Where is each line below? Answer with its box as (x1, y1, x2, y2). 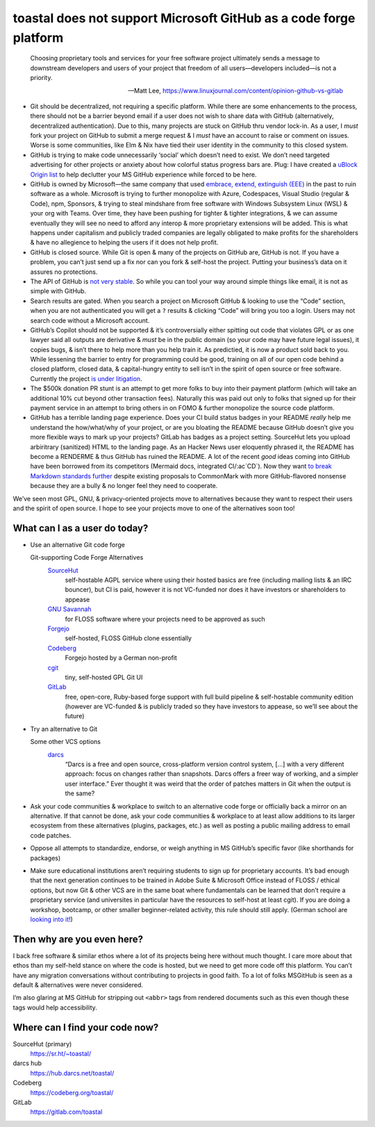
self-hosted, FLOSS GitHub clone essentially (65, 634, 192, 642)
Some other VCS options (30, 738, 101, 746)
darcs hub (12, 1059, 42, 1067)
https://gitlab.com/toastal (30, 1108, 103, 1116)
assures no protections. (30, 268, 98, 276)
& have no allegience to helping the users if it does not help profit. (30, 238, 219, 247)
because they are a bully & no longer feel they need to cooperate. (30, 482, 218, 490)
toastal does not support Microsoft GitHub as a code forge (12, 10, 356, 26)
